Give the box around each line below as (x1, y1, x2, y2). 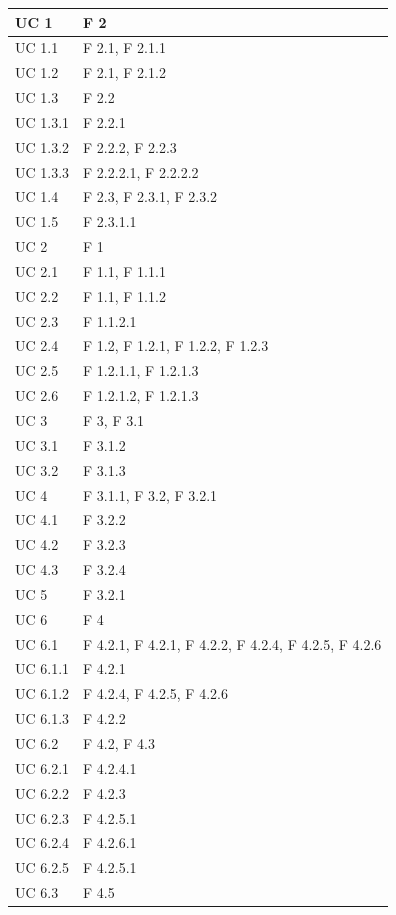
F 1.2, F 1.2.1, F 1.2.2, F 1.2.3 (83, 335, 269, 356)
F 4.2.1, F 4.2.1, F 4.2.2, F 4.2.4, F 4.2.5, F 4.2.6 (83, 633, 382, 654)
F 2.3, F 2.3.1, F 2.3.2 (83, 186, 218, 207)
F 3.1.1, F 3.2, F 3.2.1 (83, 484, 218, 505)
